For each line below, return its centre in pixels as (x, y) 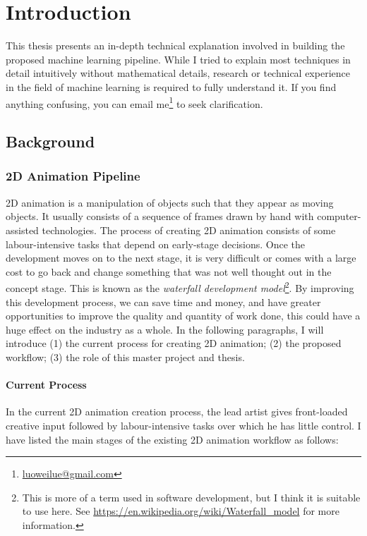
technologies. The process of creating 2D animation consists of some (189, 230)
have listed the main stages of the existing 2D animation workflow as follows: (172, 439)
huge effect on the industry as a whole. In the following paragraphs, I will (165, 329)
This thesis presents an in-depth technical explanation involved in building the (175, 45)
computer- (339, 216)
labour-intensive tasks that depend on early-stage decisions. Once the (156, 244)
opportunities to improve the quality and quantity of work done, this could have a (183, 316)
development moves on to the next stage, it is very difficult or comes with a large (181, 258)
